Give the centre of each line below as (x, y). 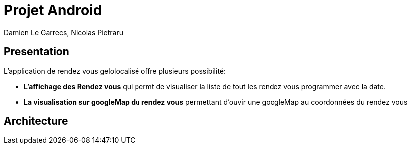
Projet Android (53, 10)
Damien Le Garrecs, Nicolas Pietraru (64, 32)
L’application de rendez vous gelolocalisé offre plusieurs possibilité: (115, 71)
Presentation (37, 52)
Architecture (36, 121)
